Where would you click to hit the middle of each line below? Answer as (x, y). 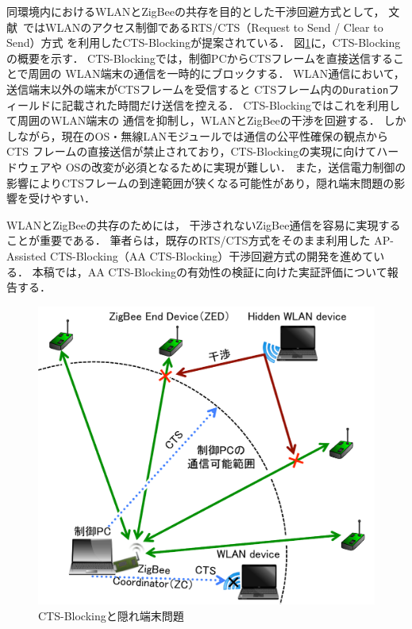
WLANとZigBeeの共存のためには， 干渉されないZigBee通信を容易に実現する (204, 224)
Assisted (27, 255)
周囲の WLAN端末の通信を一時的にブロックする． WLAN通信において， (216, 73)
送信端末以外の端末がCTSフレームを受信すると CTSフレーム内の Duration (198, 89)
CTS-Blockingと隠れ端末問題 (111, 615)
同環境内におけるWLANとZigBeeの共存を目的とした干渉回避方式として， (196, 11)
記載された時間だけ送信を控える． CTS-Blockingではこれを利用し (231, 104)
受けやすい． (62, 198)
